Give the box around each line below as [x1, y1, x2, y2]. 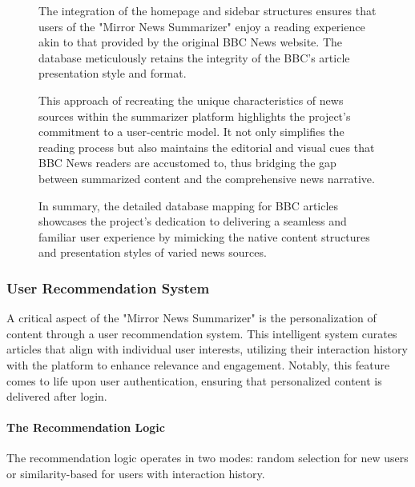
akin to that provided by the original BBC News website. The [38, 34, 342, 50]
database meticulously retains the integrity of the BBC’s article [38, 49, 350, 66]
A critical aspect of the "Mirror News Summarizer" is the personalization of [6, 309, 377, 326]
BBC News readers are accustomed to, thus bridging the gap [38, 154, 336, 171]
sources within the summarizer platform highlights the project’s [38, 107, 351, 124]
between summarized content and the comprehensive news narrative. [38, 170, 375, 186]
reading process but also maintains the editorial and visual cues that [38, 138, 375, 155]
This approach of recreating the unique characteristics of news [38, 91, 344, 108]
